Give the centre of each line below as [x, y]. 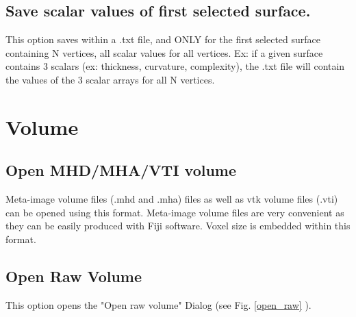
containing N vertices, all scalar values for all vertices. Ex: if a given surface [164, 52]
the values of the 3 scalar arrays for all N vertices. [110, 79]
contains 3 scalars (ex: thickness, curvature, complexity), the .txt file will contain [175, 66]
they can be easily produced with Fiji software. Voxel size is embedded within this [178, 226]
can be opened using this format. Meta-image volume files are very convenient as [175, 212]
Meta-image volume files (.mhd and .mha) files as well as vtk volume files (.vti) [172, 199]
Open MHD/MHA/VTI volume [121, 170]
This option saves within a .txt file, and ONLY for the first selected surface [163, 39]
